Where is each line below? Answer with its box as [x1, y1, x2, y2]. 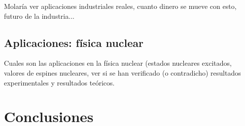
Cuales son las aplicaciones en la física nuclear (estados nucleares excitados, [4, 58, 232, 68]
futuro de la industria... [4, 10, 74, 21]
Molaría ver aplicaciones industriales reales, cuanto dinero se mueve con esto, [4, 1, 237, 11]
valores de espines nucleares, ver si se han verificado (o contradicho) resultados [4, 67, 241, 78]
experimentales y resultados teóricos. [4, 77, 115, 87]
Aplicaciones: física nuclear [4, 35, 143, 50]
